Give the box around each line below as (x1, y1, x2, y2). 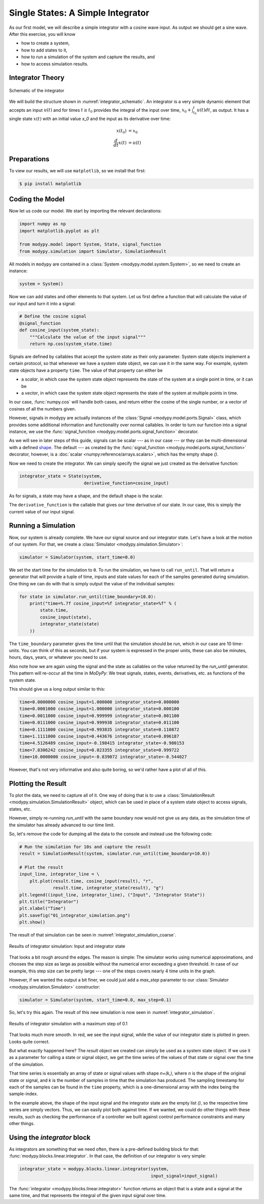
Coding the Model (9, 195, 65, 203)
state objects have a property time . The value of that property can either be (9, 367, 163, 373)
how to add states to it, (21, 47, 68, 53)
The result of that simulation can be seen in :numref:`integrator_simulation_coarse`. (9, 932, 176, 938)
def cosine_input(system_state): (19, 327, 100, 333)
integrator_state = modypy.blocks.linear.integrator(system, (19, 1166, 169, 1172)
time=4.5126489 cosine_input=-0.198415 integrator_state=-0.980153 (19, 740, 185, 746)
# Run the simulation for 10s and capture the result (19, 844, 151, 849)
